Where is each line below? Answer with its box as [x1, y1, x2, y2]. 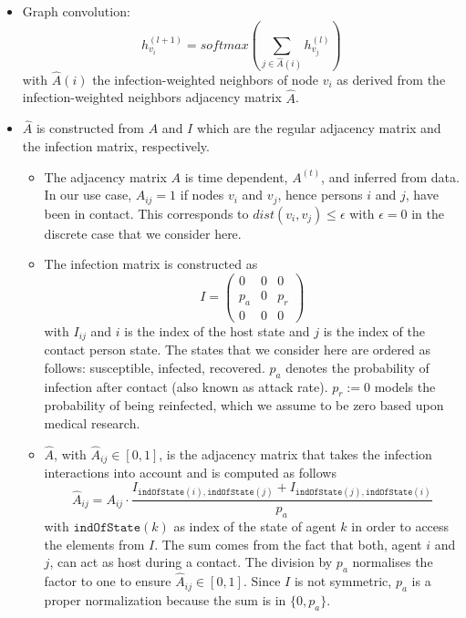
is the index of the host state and [124, 321, 310, 340]
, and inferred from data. [321, 167, 460, 186]
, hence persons [277, 185, 363, 204]
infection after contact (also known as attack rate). [44, 376, 328, 396]
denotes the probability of [285, 357, 430, 376]
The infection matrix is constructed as [44, 254, 258, 273]
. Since [243, 572, 281, 591]
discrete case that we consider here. [44, 223, 242, 242]
